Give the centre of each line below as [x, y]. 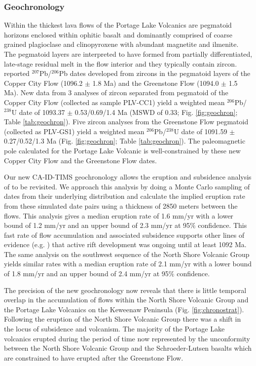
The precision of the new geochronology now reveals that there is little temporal [125, 290]
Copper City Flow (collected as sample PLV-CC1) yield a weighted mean [114, 102]
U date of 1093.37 [38, 112]
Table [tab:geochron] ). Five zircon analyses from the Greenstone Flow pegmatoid [126, 122]
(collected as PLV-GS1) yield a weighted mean [74, 131]
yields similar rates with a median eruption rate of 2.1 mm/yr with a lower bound [128, 264]
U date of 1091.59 [201, 131]
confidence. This [222, 225]
